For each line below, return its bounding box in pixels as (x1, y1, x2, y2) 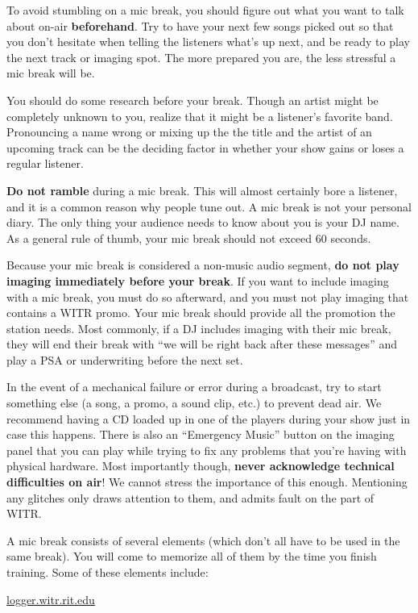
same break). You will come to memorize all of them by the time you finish (6, 548, 377, 565)
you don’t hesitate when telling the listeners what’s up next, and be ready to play (6, 33, 410, 50)
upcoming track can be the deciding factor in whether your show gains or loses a (6, 139, 404, 156)
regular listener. (6, 155, 84, 172)
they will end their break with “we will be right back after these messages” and (6, 336, 397, 352)
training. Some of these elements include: (6, 564, 209, 580)
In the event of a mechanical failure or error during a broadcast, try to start (6, 378, 382, 395)
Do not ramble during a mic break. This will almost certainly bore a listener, (6, 181, 398, 198)
